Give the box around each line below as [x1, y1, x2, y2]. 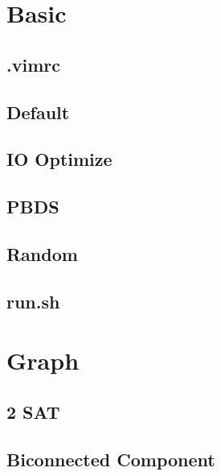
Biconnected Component [6, 446, 215, 471]
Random [6, 241, 78, 266]
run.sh [6, 288, 60, 313]
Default [6, 99, 70, 124]
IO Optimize [6, 147, 113, 172]
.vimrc [6, 52, 60, 77]
